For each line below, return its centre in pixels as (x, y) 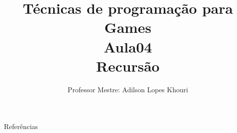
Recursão (128, 66)
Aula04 (128, 46)
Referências (21, 126)
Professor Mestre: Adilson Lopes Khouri (128, 89)
